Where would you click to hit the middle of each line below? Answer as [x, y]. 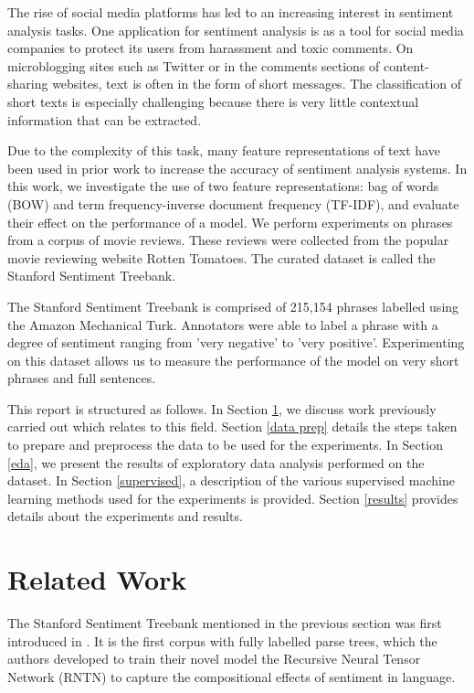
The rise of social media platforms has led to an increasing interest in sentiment [231, 12]
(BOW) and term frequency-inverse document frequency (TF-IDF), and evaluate [233, 203]
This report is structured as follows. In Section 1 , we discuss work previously [222, 408]
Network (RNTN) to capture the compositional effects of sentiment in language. [232, 676]
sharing [28, 84]
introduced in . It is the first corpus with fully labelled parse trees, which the [222, 640]
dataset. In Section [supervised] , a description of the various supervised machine [231, 480]
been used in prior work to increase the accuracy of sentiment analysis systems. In [237, 168]
